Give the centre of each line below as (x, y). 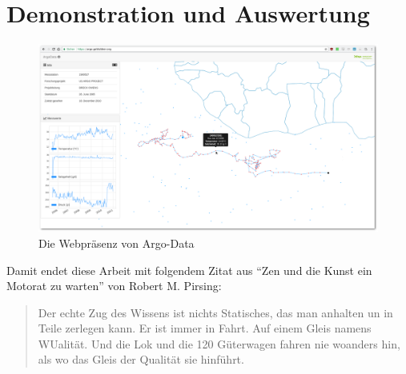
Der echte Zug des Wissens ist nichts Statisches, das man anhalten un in (215, 312)
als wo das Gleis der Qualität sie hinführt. (141, 359)
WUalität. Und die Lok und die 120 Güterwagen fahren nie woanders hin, (219, 343)
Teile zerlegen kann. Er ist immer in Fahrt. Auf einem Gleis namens (205, 328)
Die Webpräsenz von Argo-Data (117, 243)
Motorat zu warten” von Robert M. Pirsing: (114, 286)
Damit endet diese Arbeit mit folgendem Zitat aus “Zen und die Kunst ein (189, 270)
